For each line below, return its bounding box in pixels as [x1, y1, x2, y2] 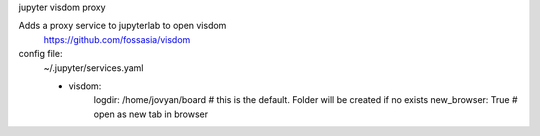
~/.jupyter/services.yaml [43, 61, 144, 74]
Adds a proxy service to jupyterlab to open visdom [18, 20, 227, 32]
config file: [18, 48, 63, 60]
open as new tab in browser [93, 108, 209, 120]
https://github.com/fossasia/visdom [43, 33, 191, 45]
